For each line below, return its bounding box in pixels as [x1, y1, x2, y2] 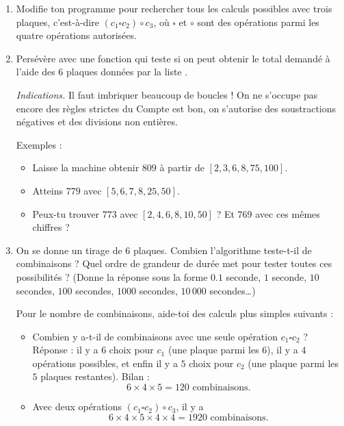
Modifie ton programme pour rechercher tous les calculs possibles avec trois [16, 1, 332, 15]
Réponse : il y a [32, 342, 98, 357]
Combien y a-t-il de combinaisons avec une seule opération [32, 329, 278, 343]
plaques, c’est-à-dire [16, 14, 99, 29]
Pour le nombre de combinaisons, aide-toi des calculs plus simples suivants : [16, 306, 334, 321]
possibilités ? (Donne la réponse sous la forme [16, 269, 208, 284]
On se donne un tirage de [16, 242, 122, 257]
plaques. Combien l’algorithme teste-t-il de [133, 242, 312, 257]
